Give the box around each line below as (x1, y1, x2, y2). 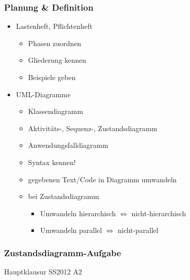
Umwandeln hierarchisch (40, 208, 116, 218)
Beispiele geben (28, 72, 76, 82)
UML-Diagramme (16, 89, 71, 99)
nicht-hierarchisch (131, 208, 186, 218)
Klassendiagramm (28, 106, 83, 116)
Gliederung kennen (28, 55, 87, 65)
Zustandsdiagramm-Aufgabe (4, 246, 121, 259)
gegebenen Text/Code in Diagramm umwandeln (28, 174, 177, 184)
